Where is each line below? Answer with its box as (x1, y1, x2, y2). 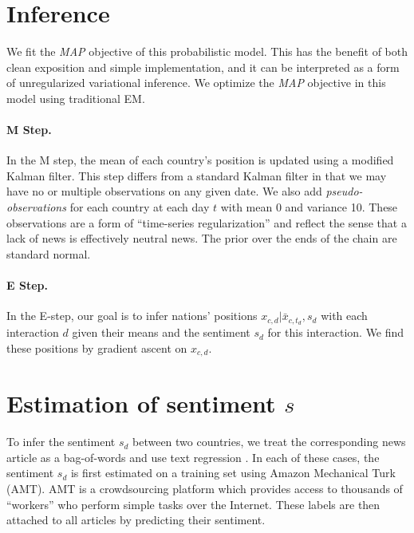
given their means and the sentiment (72, 324, 250, 341)
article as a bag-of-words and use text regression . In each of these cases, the (6, 448, 380, 465)
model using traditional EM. (6, 89, 145, 106)
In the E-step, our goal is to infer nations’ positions (6, 307, 258, 324)
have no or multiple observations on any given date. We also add (6, 183, 322, 199)
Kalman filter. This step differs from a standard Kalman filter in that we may (6, 167, 387, 184)
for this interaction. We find (267, 324, 404, 341)
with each (321, 307, 368, 324)
